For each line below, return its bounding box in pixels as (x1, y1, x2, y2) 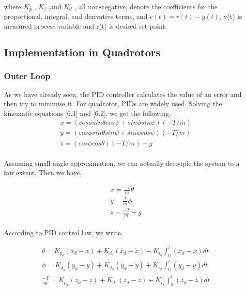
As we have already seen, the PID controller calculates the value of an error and (4, 89, 242, 99)
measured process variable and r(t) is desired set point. (4, 21, 167, 31)
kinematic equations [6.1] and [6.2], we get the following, (4, 108, 171, 118)
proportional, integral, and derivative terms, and (4, 11, 148, 21)
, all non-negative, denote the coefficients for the (74, 1, 217, 11)
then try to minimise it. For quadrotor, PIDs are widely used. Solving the (4, 98, 222, 109)
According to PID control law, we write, (4, 227, 123, 237)
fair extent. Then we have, (4, 167, 82, 177)
